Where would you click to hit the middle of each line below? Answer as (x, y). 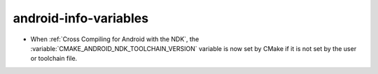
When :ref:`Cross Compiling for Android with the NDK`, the (115, 39)
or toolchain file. (54, 59)
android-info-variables (81, 18)
